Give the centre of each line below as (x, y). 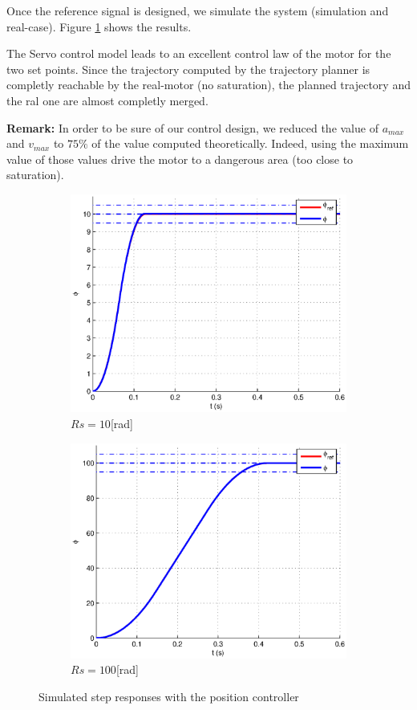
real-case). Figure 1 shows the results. (99, 26)
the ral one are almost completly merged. (107, 100)
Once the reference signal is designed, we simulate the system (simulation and (198, 10)
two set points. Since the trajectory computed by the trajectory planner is (188, 69)
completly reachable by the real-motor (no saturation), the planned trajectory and (208, 85)
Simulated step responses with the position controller (169, 696)
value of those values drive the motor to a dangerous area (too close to (180, 159)
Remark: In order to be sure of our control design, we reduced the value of (192, 127)
